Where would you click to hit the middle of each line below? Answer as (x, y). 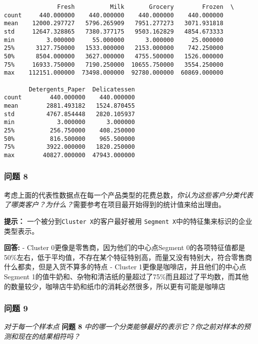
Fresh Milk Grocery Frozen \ (146, 7)
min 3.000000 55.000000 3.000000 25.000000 (114, 40)
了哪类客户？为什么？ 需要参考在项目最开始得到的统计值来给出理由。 (115, 204)
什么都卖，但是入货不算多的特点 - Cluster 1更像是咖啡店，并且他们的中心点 (125, 267)
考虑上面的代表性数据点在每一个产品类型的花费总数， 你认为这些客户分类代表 (129, 194)
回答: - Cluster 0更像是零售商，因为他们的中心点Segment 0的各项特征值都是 (125, 247)
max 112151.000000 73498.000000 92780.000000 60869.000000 (114, 73)
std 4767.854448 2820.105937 (69, 114)
